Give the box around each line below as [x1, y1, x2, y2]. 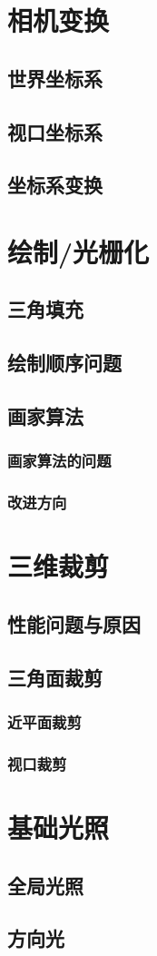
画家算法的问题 [7, 449, 112, 472]
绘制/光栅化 [7, 232, 150, 270]
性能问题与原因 [7, 609, 141, 637]
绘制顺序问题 [7, 349, 122, 377]
